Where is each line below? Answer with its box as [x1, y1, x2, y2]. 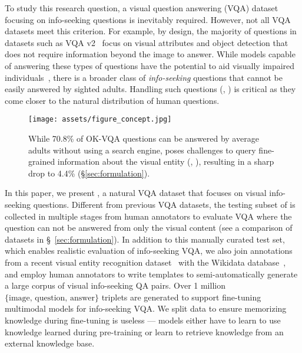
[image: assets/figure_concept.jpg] [28, 115, 172, 124]
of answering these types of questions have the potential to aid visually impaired [5, 59, 295, 71]
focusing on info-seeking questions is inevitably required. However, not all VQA [5, 13, 291, 25]
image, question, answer [9, 293, 95, 302]
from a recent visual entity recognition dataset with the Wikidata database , [5, 256, 286, 268]
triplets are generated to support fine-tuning [101, 290, 261, 303]
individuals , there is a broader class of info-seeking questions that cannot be [5, 71, 283, 83]
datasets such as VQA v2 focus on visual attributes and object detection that [5, 36, 288, 48]
